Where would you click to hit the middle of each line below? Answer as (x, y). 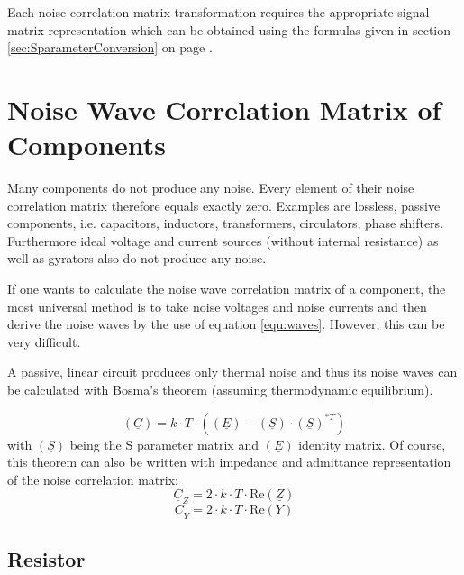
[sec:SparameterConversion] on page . (110, 47)
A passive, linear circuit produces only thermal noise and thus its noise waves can (232, 372)
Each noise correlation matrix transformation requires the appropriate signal (218, 12)
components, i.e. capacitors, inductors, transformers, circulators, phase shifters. (226, 223)
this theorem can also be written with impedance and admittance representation (229, 462)
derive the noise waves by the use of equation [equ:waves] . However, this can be (226, 324)
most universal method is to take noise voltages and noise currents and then (217, 306)
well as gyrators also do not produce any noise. (137, 258)
